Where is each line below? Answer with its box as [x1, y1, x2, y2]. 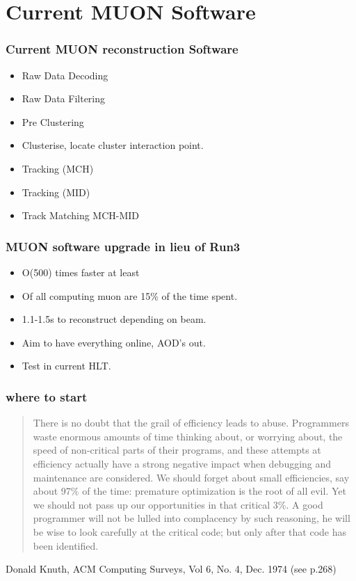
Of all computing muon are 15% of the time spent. [22, 288, 238, 303]
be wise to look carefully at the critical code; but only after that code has [33, 524, 347, 539]
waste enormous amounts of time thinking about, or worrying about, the [33, 429, 343, 443]
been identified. [33, 538, 99, 552]
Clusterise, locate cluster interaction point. [22, 138, 204, 152]
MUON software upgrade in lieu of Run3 [6, 237, 241, 255]
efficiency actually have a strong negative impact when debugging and [33, 456, 332, 470]
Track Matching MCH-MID [22, 208, 140, 223]
